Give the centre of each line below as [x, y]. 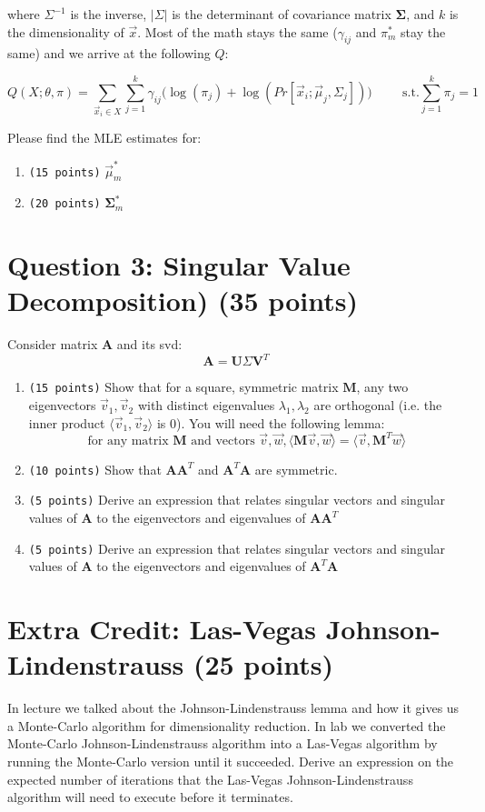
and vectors [223, 441]
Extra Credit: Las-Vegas [162, 629]
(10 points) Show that [95, 469]
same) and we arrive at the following [109, 53]
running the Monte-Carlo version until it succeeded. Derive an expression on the [231, 762]
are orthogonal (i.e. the [378, 405]
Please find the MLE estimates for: [104, 138]
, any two [382, 387]
